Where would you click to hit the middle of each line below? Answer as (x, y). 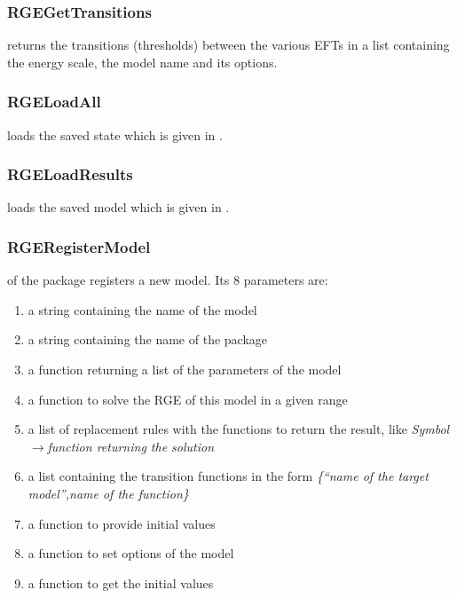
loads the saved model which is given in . (118, 207)
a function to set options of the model (131, 553)
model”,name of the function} (108, 493)
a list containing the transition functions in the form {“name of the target (228, 476)
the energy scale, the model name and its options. (142, 62)
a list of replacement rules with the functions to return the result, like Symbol (239, 429)
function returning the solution (131, 446)
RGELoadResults (70, 174)
